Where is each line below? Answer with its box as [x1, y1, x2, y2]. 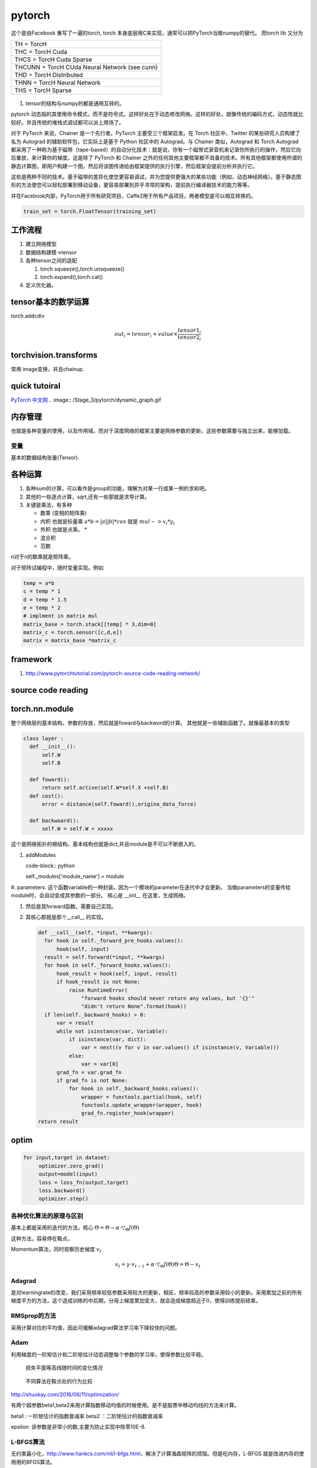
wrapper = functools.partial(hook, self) [81, 1093, 203, 1100]
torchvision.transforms [11, 350, 98, 361]
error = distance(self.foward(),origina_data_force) [42, 801, 197, 807]
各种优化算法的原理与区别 [11, 1211, 83, 1220]
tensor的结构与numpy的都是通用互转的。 [25, 100, 124, 107]
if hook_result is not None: [56, 978, 140, 985]
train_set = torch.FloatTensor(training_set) [23, 208, 157, 214]
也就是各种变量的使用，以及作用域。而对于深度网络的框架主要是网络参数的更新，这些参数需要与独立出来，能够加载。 [11, 427, 294, 435]
